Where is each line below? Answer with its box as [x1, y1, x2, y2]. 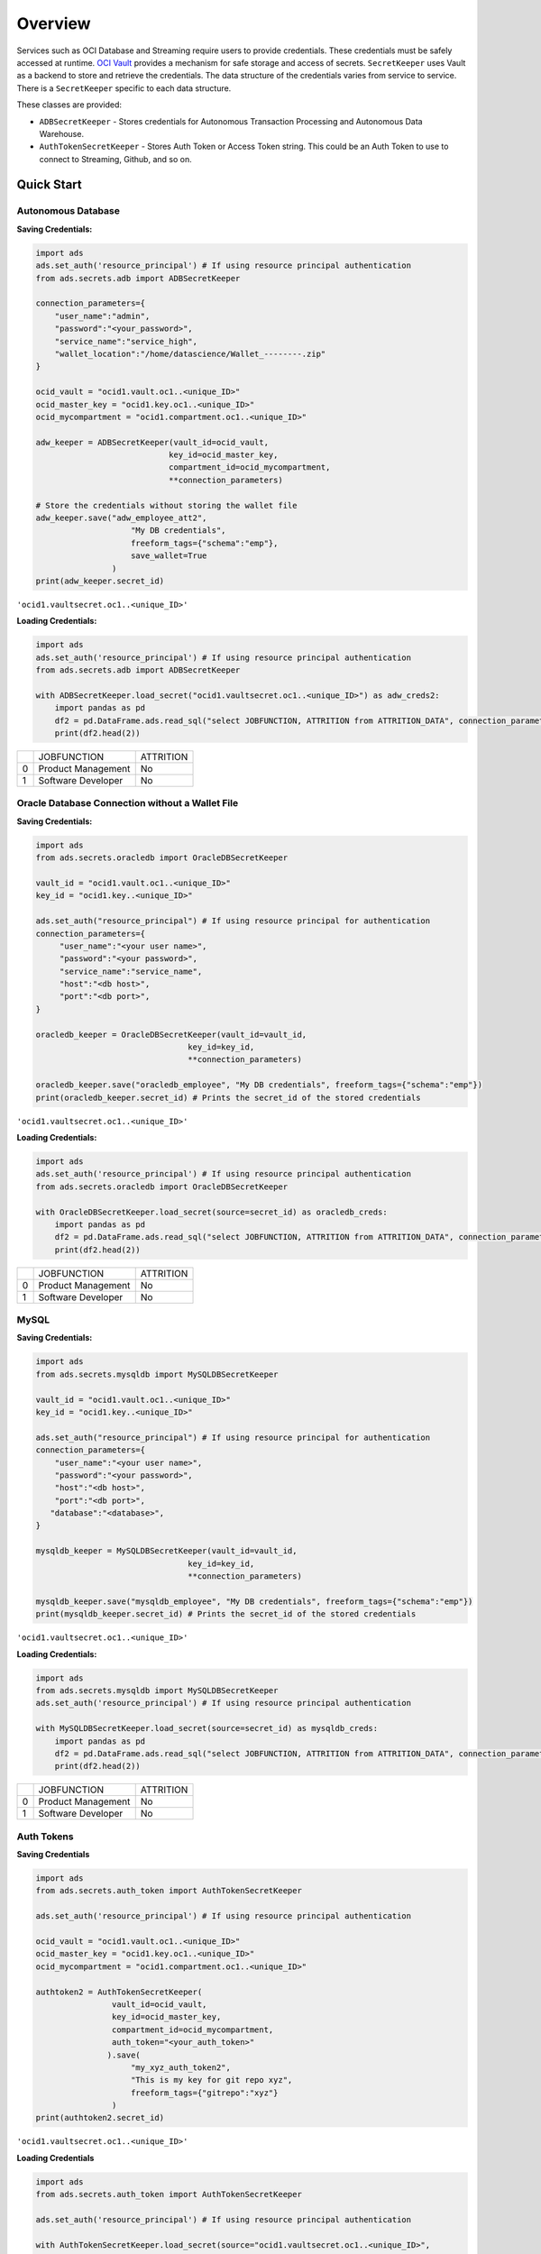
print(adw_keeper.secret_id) [35, 575, 165, 586]
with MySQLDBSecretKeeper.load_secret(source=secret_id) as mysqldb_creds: [35, 1723, 379, 1734]
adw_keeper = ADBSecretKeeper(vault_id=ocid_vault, [35, 437, 270, 447]
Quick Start [16, 177, 82, 193]
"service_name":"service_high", [54, 336, 198, 346]
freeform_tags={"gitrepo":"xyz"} [131, 2087, 279, 2098]
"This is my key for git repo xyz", [131, 2075, 293, 2085]
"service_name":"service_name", [59, 966, 203, 976]
